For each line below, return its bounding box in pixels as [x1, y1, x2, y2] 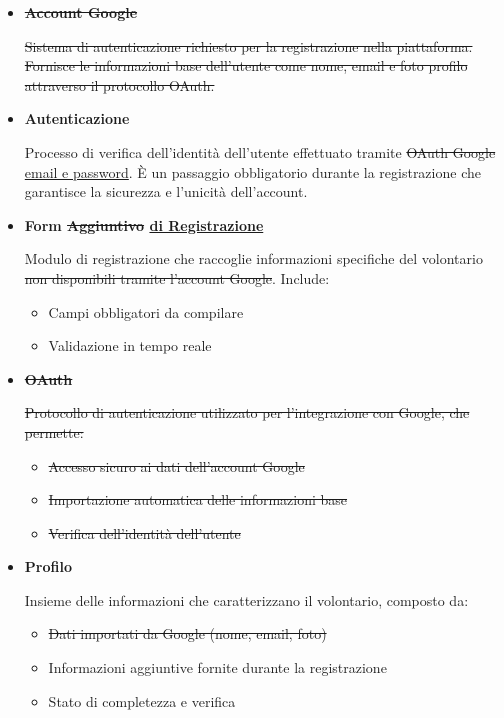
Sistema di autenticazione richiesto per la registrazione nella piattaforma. [24, 35, 473, 56]
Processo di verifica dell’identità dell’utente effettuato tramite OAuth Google [24, 141, 496, 162]
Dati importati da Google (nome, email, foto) [48, 623, 327, 644]
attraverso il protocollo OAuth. [24, 74, 215, 95]
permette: [24, 421, 84, 442]
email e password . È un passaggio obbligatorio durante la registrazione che [24, 161, 481, 182]
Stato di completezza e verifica [48, 690, 236, 711]
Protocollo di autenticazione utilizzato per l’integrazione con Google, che [24, 402, 470, 423]
